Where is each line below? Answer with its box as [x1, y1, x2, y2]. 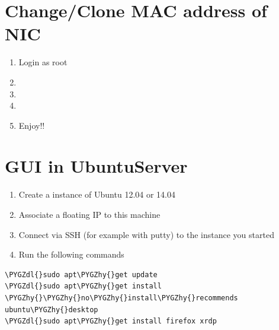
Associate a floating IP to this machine [18, 208, 161, 220]
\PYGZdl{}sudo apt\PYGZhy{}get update [5, 270, 158, 279]
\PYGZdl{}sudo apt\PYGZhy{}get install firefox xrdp [5, 317, 217, 326]
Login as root [18, 56, 68, 68]
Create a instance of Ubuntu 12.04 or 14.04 [18, 188, 176, 201]
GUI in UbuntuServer [5, 154, 188, 178]
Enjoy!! [18, 119, 45, 131]
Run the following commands [18, 248, 124, 261]
